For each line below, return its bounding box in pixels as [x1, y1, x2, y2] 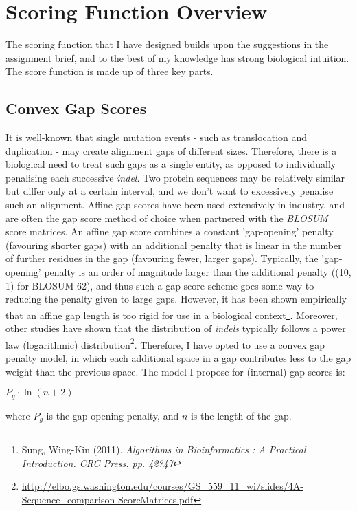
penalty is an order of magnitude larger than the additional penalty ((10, [44, 265, 352, 279]
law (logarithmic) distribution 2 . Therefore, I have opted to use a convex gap [5, 335, 325, 351]
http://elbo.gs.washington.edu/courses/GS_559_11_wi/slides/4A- [21, 479, 303, 493]
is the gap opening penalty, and [46, 408, 179, 422]
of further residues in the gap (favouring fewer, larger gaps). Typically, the [5, 251, 319, 265]
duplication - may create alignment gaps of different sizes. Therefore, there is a [5, 143, 337, 157]
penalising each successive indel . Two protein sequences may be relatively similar [5, 170, 345, 184]
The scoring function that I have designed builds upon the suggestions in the [5, 37, 329, 52]
